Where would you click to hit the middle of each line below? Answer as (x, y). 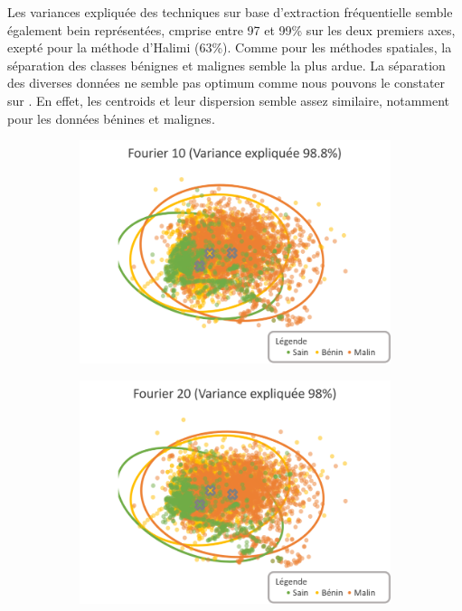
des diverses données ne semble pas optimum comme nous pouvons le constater (226, 83)
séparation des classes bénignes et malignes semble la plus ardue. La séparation (226, 65)
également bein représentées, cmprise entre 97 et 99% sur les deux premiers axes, (231, 29)
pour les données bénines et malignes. (111, 118)
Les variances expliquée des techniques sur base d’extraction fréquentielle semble (230, 12)
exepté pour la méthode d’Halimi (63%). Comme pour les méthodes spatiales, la (230, 47)
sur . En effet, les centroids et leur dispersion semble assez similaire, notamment (229, 100)
